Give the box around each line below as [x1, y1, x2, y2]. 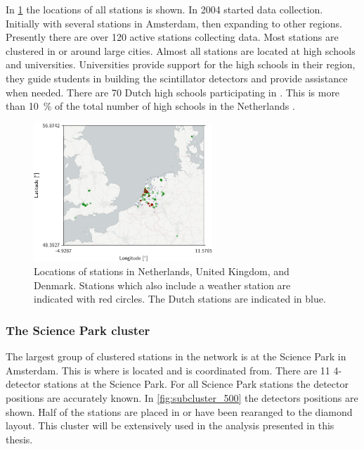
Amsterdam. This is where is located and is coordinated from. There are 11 [6, 362, 330, 377]
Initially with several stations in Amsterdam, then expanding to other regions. [6, 15, 342, 30]
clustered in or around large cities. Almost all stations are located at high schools [6, 43, 356, 58]
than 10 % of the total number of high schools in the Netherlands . [6, 99, 295, 113]
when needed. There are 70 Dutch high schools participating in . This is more [6, 84, 340, 99]
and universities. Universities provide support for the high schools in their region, [6, 57, 356, 72]
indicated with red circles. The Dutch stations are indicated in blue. [34, 291, 326, 306]
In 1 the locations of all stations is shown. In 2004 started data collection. [6, 2, 323, 16]
